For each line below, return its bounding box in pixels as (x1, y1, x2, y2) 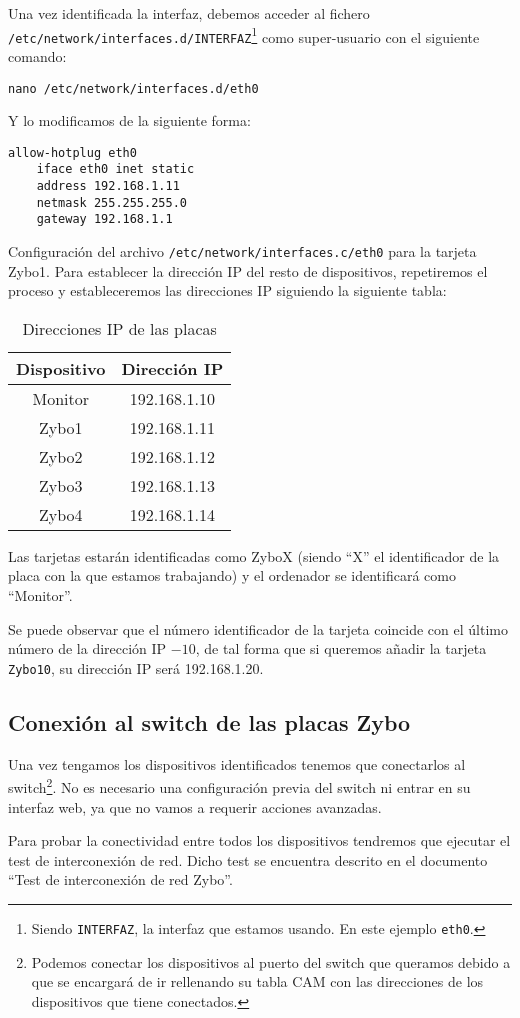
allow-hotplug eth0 (8, 145, 137, 160)
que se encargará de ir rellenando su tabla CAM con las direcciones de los (31, 971, 484, 992)
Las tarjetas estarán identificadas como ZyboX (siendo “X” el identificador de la (8, 545, 500, 566)
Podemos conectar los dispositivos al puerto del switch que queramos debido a (31, 951, 511, 972)
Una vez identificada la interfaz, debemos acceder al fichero (8, 3, 370, 23)
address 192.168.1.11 (36, 179, 180, 194)
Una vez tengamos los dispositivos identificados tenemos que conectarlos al (8, 753, 466, 774)
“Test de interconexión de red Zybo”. (8, 869, 233, 890)
